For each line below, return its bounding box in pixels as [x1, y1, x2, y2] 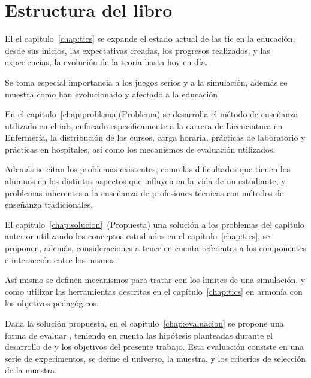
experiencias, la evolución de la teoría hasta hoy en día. [5, 56, 208, 68]
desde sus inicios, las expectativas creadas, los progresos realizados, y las [5, 44, 270, 56]
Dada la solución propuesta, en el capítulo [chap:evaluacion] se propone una [5, 317, 284, 329]
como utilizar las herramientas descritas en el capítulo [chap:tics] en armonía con [5, 285, 303, 297]
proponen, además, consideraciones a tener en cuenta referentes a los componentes [5, 242, 307, 254]
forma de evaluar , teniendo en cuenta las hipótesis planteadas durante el [5, 328, 273, 341]
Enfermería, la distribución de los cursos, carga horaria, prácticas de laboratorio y [5, 131, 306, 144]
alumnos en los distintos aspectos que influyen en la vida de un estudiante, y [5, 175, 286, 187]
